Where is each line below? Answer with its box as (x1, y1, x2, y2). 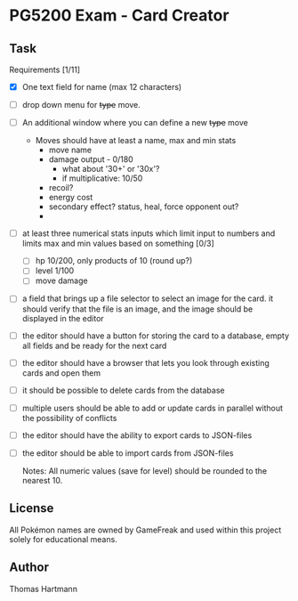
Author (9, 560, 49, 575)
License (9, 500, 54, 516)
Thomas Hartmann (9, 583, 78, 594)
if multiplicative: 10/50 (61, 173, 143, 183)
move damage (35, 275, 88, 286)
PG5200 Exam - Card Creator (9, 5, 230, 26)
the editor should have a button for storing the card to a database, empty (21, 330, 290, 341)
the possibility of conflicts (21, 412, 117, 423)
